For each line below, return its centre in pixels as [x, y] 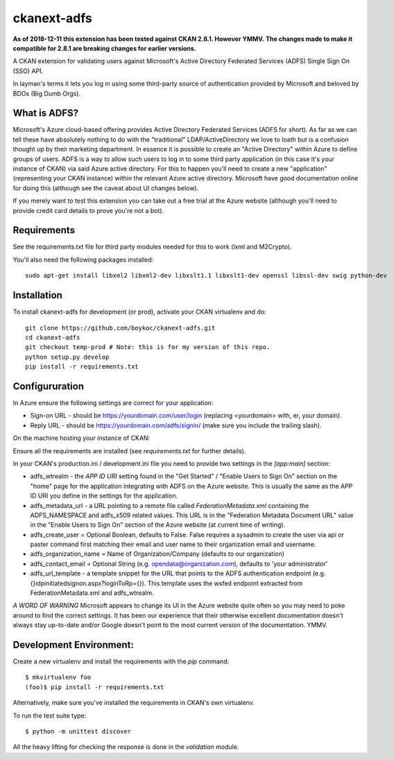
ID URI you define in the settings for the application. [104, 496]
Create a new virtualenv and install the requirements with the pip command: [121, 661]
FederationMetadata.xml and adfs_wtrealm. [92, 593]
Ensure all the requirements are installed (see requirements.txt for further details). [129, 450]
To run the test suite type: [50, 716]
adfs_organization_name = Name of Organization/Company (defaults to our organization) [157, 554]
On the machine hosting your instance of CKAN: [82, 438]
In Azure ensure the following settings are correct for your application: [113, 403]
